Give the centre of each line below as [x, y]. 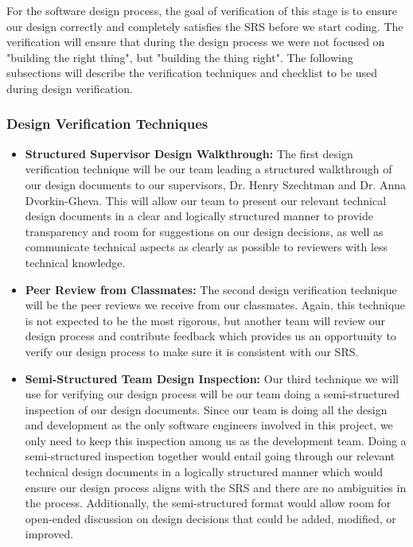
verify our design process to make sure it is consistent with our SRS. [192, 351]
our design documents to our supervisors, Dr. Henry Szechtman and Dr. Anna [216, 184]
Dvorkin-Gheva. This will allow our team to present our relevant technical [206, 200]
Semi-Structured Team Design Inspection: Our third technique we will [212, 378]
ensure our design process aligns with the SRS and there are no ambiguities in [216, 487]
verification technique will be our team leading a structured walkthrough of [208, 169]
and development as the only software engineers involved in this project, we [209, 425]
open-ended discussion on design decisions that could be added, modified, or [210, 518]
